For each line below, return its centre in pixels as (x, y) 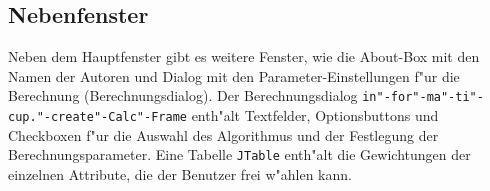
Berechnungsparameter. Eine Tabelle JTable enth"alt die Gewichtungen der (239, 154)
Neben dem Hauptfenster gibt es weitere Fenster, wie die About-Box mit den (244, 56)
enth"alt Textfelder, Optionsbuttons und (315, 115)
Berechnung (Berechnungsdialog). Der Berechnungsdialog (183, 95)
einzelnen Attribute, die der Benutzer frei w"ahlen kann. (180, 173)
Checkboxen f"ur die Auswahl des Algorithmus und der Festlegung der (223, 134)
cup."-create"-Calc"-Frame (97, 117)
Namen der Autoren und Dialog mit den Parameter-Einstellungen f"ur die (234, 75)
